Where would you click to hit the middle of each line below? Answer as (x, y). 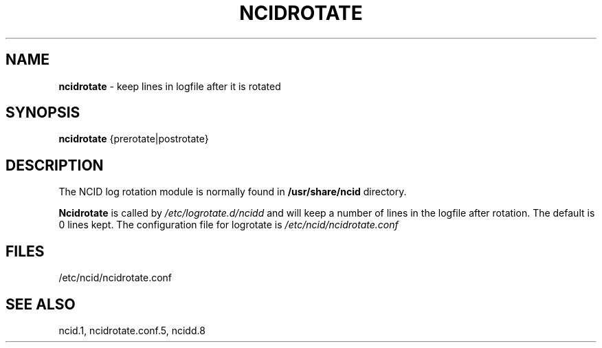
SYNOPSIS (43, 113)
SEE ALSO (41, 304)
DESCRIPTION (55, 165)
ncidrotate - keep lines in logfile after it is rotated (170, 86)
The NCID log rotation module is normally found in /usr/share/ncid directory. (233, 192)
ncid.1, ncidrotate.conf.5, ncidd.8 (132, 330)
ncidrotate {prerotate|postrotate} (134, 139)
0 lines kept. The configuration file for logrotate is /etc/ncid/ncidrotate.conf (228, 225)
